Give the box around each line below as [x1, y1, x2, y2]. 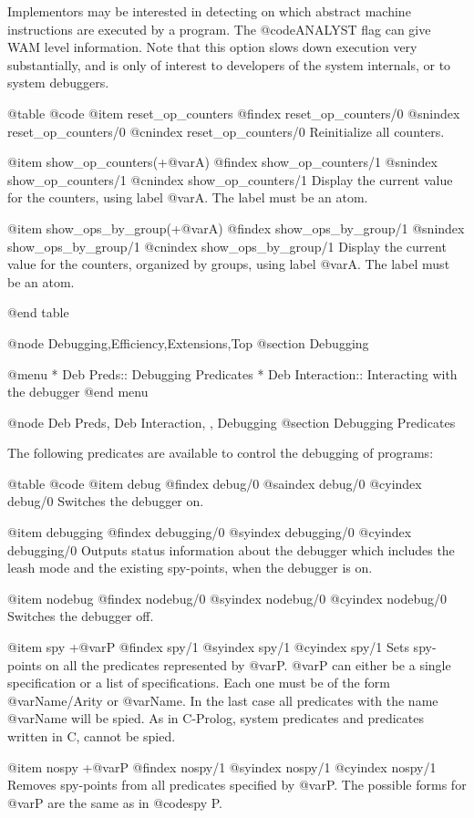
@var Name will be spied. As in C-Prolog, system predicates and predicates [7, 709, 424, 728]
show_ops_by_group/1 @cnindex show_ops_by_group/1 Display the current [7, 236, 447, 255]
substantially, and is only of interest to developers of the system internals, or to [7, 55, 451, 74]
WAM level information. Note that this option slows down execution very [7, 37, 417, 57]
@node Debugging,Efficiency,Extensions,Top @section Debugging [7, 333, 369, 352]
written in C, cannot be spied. [7, 727, 176, 745]
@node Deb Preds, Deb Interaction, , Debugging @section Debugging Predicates [7, 412, 456, 431]
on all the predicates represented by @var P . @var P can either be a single [46, 655, 451, 674]
